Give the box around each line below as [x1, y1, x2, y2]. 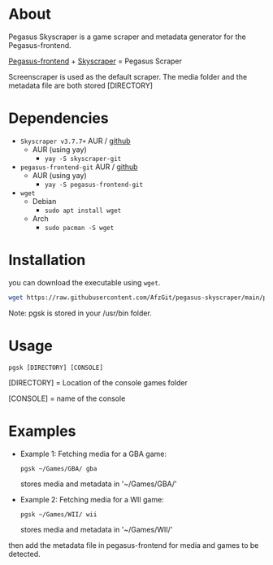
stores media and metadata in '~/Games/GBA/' [19, 479, 177, 489]
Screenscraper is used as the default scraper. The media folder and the [8, 72, 248, 81]
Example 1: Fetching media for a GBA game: [19, 449, 167, 459]
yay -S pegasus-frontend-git [44, 180, 144, 189]
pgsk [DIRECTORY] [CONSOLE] [8, 363, 104, 372]
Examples [8, 422, 76, 440]
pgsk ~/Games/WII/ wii [19, 510, 97, 519]
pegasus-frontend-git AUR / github [19, 162, 138, 172]
